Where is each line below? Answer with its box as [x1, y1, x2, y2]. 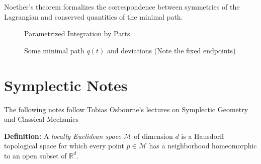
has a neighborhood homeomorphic [149, 140, 257, 151]
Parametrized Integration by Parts [24, 28, 130, 39]
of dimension [134, 130, 173, 141]
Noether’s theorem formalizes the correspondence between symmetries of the [4, 2, 240, 12]
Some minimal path [24, 45, 84, 55]
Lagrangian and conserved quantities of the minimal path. [4, 11, 183, 22]
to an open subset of [4, 150, 67, 160]
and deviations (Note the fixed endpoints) [107, 45, 236, 55]
